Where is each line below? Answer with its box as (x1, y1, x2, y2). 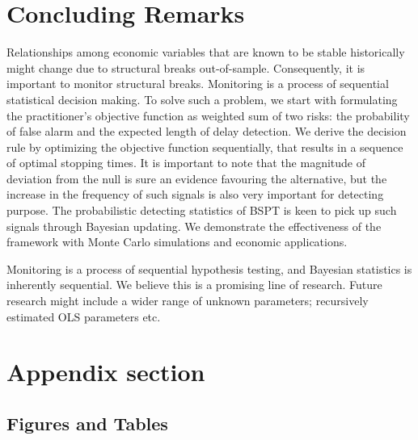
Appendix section (6, 355, 205, 388)
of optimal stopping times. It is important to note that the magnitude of (6, 154, 366, 171)
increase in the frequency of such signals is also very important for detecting (6, 186, 384, 203)
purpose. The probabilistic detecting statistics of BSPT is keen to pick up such (6, 202, 397, 219)
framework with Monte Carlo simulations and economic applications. (6, 233, 348, 250)
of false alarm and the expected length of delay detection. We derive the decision (6, 123, 407, 140)
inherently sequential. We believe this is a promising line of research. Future (6, 276, 382, 293)
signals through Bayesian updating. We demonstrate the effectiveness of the (6, 217, 382, 234)
